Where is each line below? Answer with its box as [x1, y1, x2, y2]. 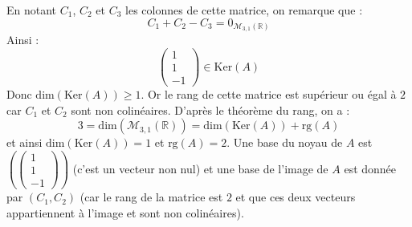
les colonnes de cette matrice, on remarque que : [125, 2, 363, 18]
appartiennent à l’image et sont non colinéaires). [6, 204, 244, 221]
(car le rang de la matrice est [80, 188, 223, 205]
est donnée [344, 160, 397, 176]
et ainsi [6, 134, 43, 151]
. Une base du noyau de [226, 134, 343, 151]
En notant [6, 2, 57, 18]
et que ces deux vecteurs [235, 188, 356, 205]
